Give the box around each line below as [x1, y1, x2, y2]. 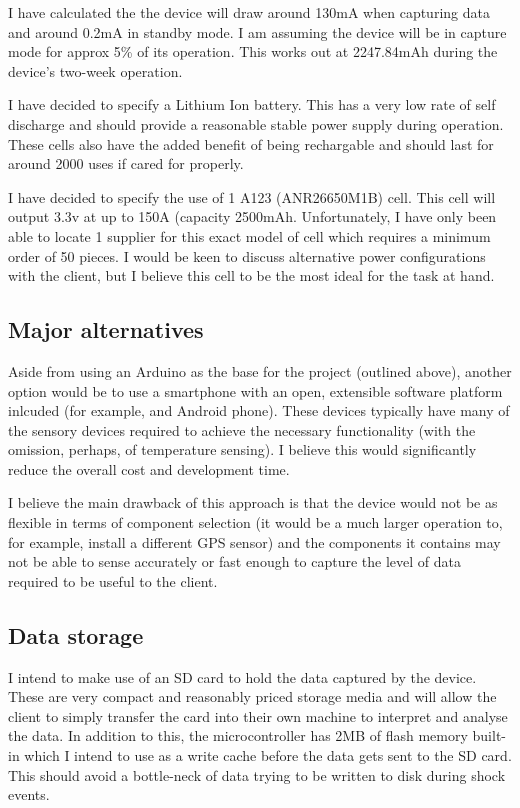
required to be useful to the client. [8, 570, 218, 591]
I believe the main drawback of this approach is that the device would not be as [8, 492, 498, 513]
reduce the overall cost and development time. [8, 458, 290, 479]
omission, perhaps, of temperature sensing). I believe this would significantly [8, 439, 477, 460]
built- [472, 725, 506, 746]
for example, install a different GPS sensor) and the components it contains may [8, 531, 501, 552]
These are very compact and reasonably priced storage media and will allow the [8, 686, 497, 707]
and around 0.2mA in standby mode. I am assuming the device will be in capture [8, 21, 507, 42]
